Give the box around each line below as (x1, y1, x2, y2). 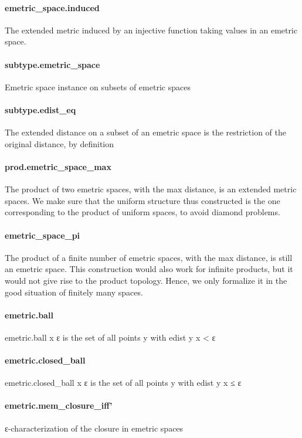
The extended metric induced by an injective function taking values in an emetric (5, 23, 298, 36)
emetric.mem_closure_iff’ (5, 399, 113, 412)
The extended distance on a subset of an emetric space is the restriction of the (5, 126, 287, 138)
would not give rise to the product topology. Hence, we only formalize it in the (5, 274, 287, 286)
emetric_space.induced (5, 1, 100, 13)
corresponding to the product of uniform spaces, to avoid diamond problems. (5, 206, 280, 218)
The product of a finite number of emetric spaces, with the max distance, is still (5, 251, 293, 263)
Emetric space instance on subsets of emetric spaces (5, 80, 191, 93)
